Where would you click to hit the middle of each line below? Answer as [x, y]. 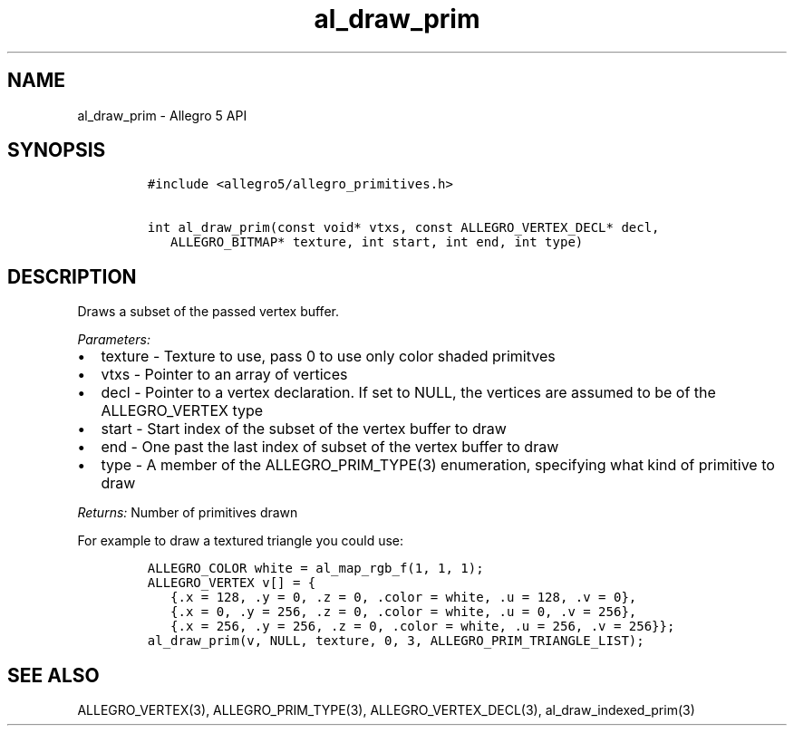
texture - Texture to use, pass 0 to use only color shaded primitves [328, 357]
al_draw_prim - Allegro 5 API [162, 115]
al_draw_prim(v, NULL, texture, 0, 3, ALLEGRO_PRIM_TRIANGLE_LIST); [396, 641]
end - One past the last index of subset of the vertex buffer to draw [330, 447]
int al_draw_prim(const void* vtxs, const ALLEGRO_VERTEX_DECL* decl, [403, 228]
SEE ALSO [53, 675]
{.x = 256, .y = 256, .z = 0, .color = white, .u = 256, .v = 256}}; [423, 627]
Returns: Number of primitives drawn [188, 513]
